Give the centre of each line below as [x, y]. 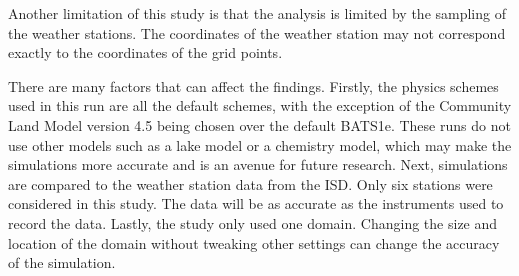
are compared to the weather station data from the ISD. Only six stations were [250, 183]
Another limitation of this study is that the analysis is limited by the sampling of [257, 13]
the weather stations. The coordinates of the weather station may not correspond [257, 32]
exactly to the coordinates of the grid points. [145, 52]
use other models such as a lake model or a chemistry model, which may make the [260, 144]
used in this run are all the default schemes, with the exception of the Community [260, 105]
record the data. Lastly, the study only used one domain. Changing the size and [253, 222]
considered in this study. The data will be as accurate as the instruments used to [256, 203]
